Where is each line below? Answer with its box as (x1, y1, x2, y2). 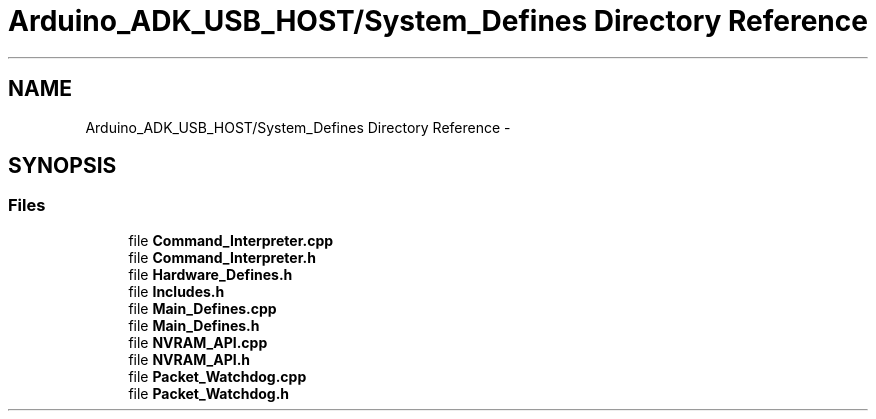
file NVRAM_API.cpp (128, 333, 268, 351)
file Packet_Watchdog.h (128, 384, 290, 402)
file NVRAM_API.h (128, 350, 251, 368)
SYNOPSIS (8, 153, 117, 179)
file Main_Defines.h (128, 316, 260, 334)
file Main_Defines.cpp (128, 299, 277, 317)
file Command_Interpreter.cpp (128, 231, 334, 249)
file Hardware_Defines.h (128, 265, 293, 283)
